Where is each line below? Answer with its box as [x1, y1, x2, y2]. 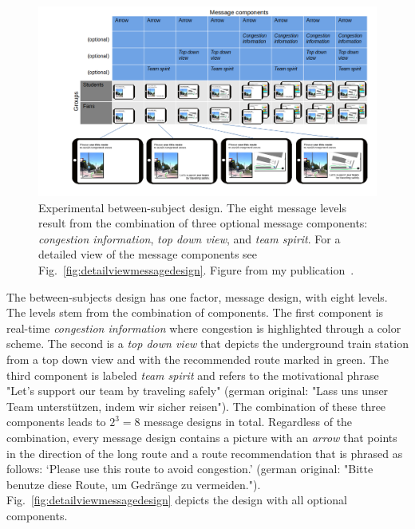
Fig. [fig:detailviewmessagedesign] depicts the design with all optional [6, 491, 347, 508]
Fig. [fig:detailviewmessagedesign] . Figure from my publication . [38, 262, 354, 278]
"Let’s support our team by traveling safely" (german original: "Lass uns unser [6, 382, 389, 399]
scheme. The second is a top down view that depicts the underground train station [6, 335, 409, 352]
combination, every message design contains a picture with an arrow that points [6, 428, 397, 445]
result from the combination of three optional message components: [38, 215, 368, 231]
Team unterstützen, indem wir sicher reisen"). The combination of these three [6, 397, 386, 414]
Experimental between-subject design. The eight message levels [38, 199, 346, 215]
